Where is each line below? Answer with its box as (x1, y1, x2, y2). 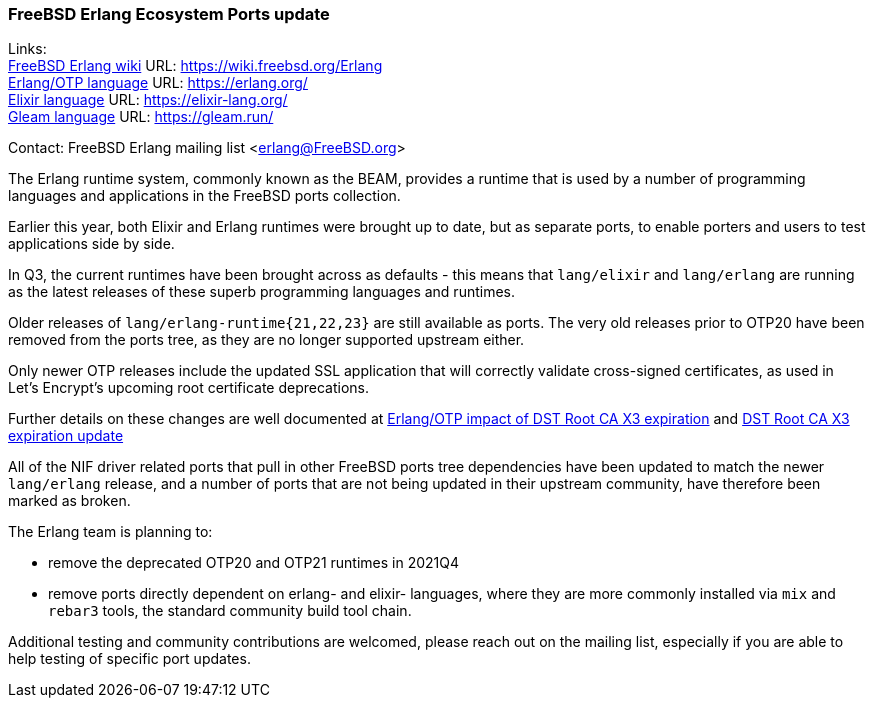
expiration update (8, 427, 124, 445)
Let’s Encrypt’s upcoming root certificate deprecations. (8, 379, 369, 397)
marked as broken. (8, 492, 131, 510)
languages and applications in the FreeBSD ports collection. (8, 187, 401, 205)
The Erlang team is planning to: (8, 523, 213, 541)
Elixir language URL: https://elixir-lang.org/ (8, 91, 288, 109)
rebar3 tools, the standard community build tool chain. (48, 602, 412, 620)
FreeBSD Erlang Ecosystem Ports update (8, 4, 330, 24)
